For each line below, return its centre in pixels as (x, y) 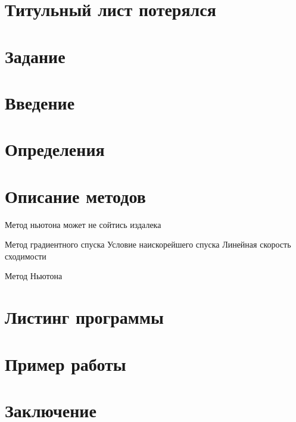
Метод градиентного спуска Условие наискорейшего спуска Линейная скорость (148, 244)
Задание (35, 56)
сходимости (26, 256)
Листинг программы (84, 317)
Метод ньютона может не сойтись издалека (83, 224)
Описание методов (75, 196)
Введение (40, 102)
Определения (55, 149)
